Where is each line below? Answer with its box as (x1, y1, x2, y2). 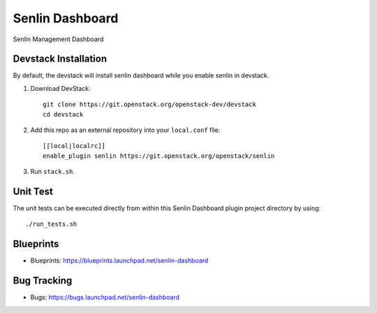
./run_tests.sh (25, 220, 77, 228)
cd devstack (43, 110, 84, 118)
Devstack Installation (13, 53, 108, 65)
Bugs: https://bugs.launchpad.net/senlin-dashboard (30, 293, 180, 302)
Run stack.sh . (30, 168, 75, 176)
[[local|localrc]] (43, 142, 106, 150)
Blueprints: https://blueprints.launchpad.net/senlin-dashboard (30, 256, 209, 265)
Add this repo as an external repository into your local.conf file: (30, 126, 221, 134)
